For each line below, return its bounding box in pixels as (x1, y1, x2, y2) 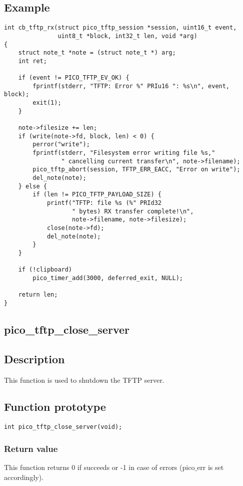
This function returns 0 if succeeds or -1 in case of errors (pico (4, 462, 195, 472)
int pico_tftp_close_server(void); (4, 423, 122, 431)
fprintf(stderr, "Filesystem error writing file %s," (32, 149, 215, 157)
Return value (4, 442, 58, 454)
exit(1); (32, 99, 61, 107)
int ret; (18, 57, 47, 65)
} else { (18, 182, 47, 190)
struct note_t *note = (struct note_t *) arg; (18, 49, 176, 57)
